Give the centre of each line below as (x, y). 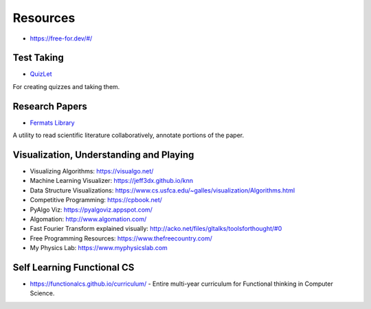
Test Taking (38, 58)
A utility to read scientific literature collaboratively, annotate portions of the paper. (128, 135)
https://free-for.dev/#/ (61, 38)
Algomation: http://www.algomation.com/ (88, 219)
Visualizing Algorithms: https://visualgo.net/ (92, 171)
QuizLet (41, 74)
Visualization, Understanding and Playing (103, 154)
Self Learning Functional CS (74, 267)
